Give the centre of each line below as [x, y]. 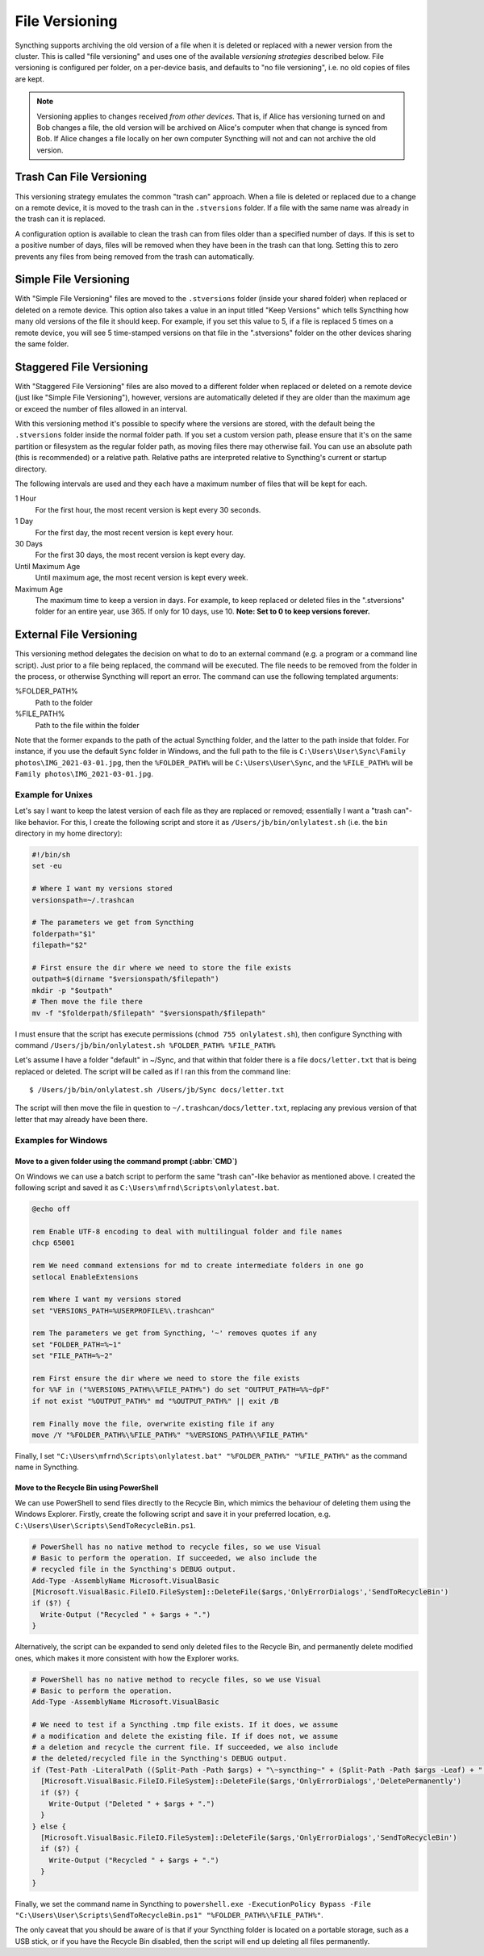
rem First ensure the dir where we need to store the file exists [166, 1379]
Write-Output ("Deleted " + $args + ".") [132, 1803]
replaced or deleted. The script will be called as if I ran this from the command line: [153, 1071]
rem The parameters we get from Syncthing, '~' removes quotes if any [175, 1333]
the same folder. [42, 344]
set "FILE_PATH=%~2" [72, 1356]
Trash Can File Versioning [81, 177]
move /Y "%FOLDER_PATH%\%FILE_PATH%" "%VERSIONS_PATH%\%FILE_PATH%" [170, 1435]
